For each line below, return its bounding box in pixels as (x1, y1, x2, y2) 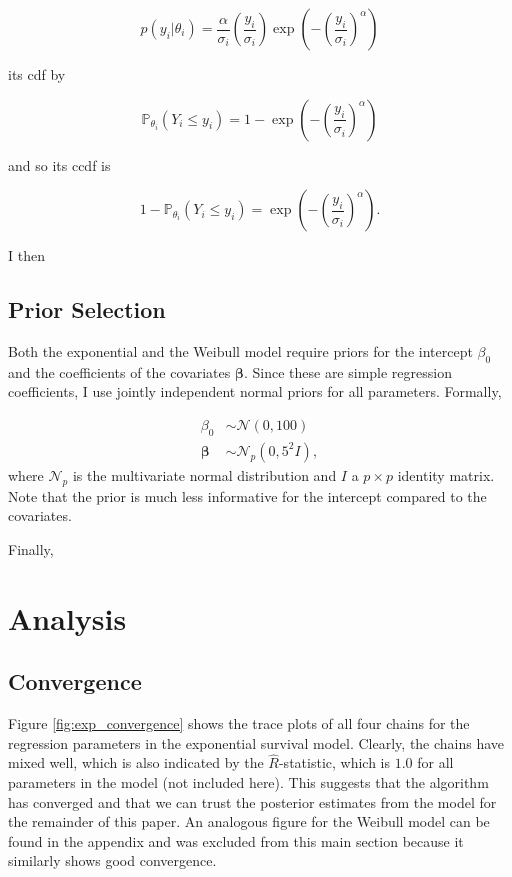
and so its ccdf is (8, 154, 111, 175)
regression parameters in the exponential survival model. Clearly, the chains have (8, 732, 505, 753)
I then (8, 245, 45, 266)
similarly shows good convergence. (8, 850, 217, 871)
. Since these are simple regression (243, 361, 452, 382)
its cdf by (8, 64, 66, 84)
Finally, (8, 538, 54, 559)
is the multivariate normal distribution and (72, 464, 337, 485)
